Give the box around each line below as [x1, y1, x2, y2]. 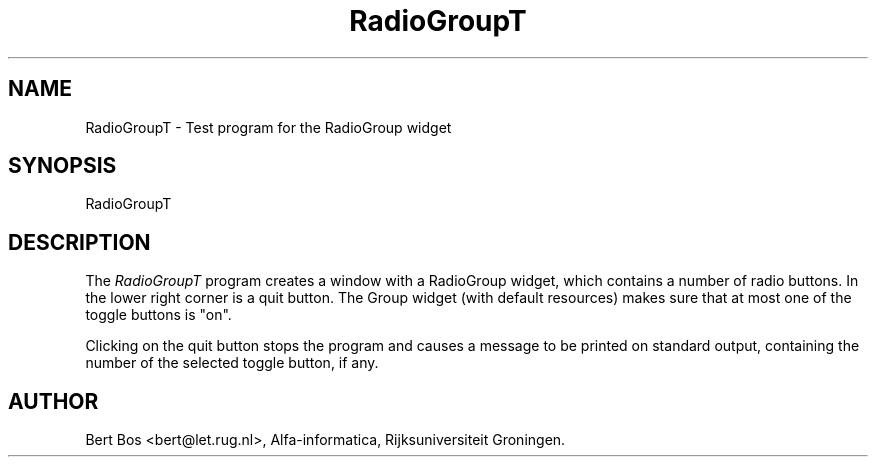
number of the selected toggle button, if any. [85, 354, 379, 372]
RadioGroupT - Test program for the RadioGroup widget [85, 118, 452, 136]
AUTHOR [8, 388, 99, 414]
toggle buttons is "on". [85, 306, 232, 324]
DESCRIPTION [8, 229, 151, 255]
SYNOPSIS [8, 153, 117, 179]
